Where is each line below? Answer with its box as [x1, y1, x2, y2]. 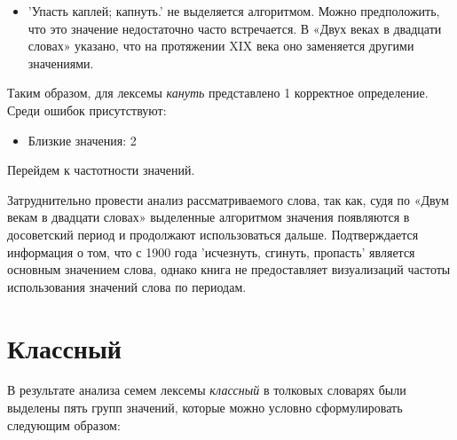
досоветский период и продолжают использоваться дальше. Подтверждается [7, 224, 419, 243]
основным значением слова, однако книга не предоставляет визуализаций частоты [7, 260, 451, 279]
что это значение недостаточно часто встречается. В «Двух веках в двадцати [28, 19, 442, 37]
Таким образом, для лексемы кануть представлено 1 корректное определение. [7, 83, 429, 102]
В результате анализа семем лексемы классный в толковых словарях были [7, 381, 406, 399]
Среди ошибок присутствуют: [7, 100, 167, 119]
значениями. [28, 53, 94, 72]
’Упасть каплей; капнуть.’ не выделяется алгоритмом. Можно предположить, [28, 2, 440, 20]
